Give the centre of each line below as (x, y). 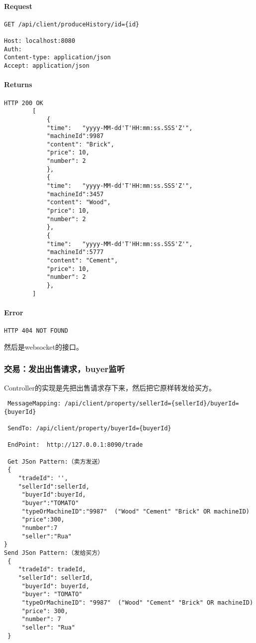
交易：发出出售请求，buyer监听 (65, 369)
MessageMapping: (34, 404)
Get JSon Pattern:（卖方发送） (56, 461)
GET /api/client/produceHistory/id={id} (72, 24)
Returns (18, 84)
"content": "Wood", (79, 202)
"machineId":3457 (75, 194)
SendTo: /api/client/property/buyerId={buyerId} (89, 429)
